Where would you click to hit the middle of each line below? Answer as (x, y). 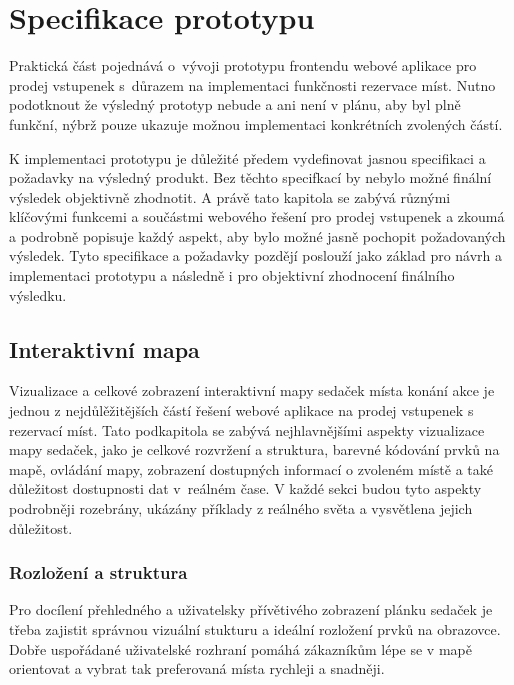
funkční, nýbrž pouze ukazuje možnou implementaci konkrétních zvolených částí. (256, 123)
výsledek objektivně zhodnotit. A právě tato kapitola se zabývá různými (230, 196)
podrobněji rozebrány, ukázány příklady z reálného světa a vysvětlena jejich (241, 508)
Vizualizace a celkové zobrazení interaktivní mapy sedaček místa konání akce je (252, 390)
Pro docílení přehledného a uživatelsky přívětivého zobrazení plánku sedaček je (251, 609)
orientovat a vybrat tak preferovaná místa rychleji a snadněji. (197, 668)
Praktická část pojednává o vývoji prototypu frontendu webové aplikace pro (243, 65)
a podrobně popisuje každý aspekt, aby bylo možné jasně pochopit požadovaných (257, 235)
